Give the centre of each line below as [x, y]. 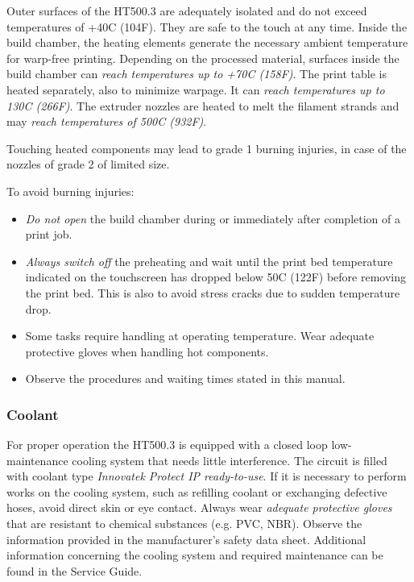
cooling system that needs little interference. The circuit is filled [230, 460]
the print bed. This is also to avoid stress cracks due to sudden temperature [213, 292]
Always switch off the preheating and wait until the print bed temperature [209, 261]
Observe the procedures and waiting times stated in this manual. [185, 378]
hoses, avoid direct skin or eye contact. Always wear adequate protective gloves [199, 507]
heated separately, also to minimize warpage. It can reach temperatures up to [196, 89]
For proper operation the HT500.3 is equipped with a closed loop [167, 445]
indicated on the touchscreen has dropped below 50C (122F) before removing [216, 277]
